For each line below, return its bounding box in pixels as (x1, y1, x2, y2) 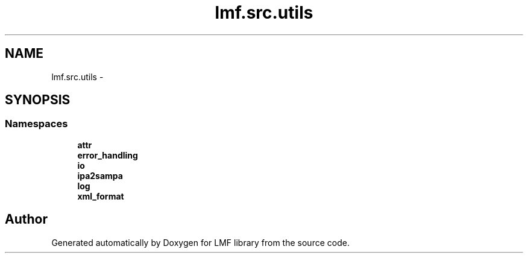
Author (5, 212, 48, 227)
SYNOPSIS (5, 92, 71, 108)
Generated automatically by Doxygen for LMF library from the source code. (51, 237, 350, 248)
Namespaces (5, 118, 68, 130)
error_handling (77, 149, 138, 160)
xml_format (77, 190, 124, 201)
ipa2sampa (77, 170, 123, 181)
